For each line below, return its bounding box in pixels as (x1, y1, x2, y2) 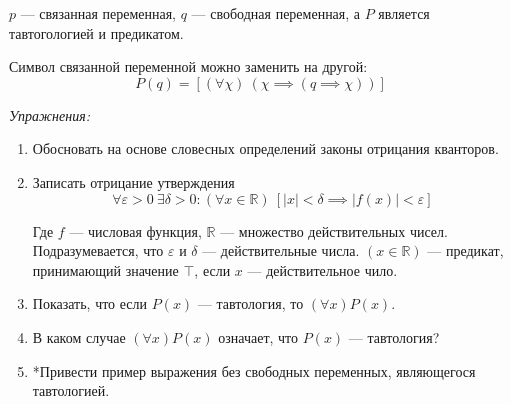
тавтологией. (32, 380, 110, 401)
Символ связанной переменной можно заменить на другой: (9, 56, 368, 77)
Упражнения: (9, 104, 90, 125)
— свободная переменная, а (191, 3, 361, 23)
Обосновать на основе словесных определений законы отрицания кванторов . (32, 138, 499, 159)
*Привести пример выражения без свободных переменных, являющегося (32, 360, 476, 381)
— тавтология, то (197, 293, 304, 314)
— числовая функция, (69, 220, 202, 241)
